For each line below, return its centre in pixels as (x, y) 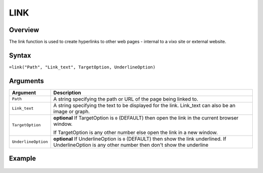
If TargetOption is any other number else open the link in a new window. (136, 132)
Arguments (27, 81)
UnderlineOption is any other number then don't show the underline (131, 145)
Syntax (20, 55)
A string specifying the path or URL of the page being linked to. (126, 99)
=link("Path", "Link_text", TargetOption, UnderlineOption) (82, 67)
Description (67, 92)
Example (22, 159)
